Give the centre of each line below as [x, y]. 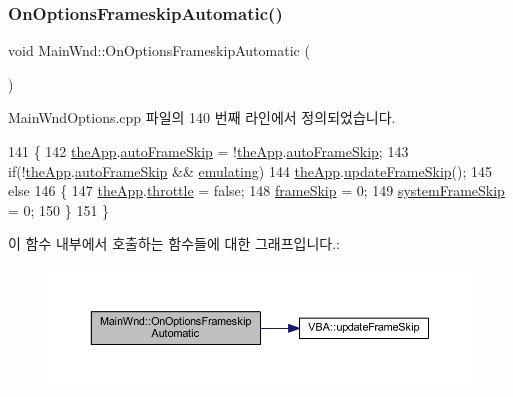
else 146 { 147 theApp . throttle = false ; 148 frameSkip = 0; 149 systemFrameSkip [256, 190]
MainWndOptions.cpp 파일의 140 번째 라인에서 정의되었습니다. [202, 117]
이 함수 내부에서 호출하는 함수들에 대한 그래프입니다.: [174, 243]
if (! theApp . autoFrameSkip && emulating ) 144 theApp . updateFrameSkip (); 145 [250, 170]
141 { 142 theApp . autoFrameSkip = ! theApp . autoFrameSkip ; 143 [208, 151]
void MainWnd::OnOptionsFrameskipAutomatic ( [159, 50]
